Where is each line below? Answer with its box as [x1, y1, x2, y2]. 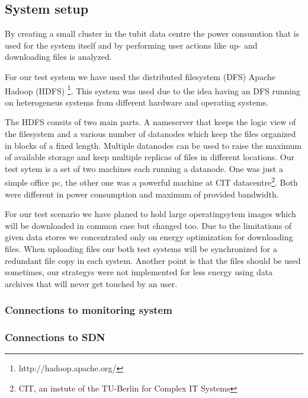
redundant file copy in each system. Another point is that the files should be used [5, 254, 301, 266]
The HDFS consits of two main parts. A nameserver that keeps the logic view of [5, 116, 296, 128]
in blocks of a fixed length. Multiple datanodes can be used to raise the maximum [5, 139, 302, 151]
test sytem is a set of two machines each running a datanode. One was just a [5, 162, 283, 174]
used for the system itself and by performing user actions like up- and [5, 39, 258, 51]
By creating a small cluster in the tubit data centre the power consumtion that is [5, 27, 300, 40]
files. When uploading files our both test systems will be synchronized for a [5, 243, 277, 255]
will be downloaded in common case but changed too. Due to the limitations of [5, 219, 292, 231]
